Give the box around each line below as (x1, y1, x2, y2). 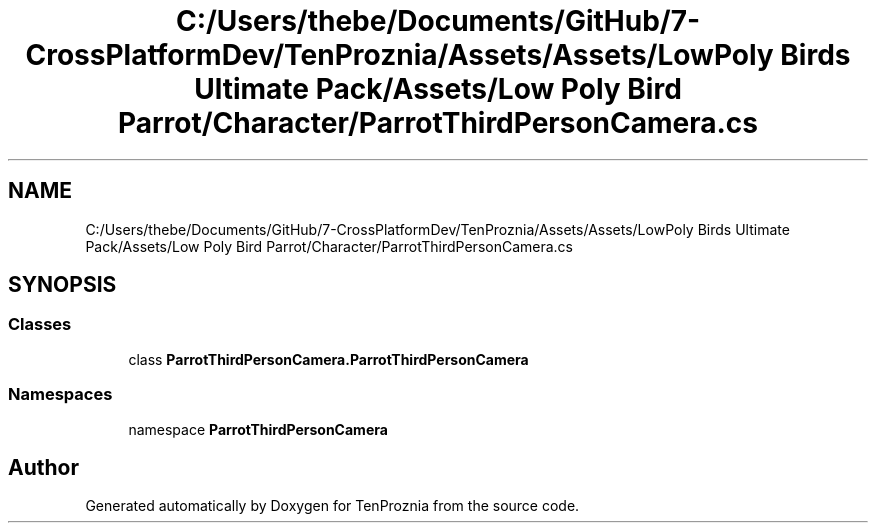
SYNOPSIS (8, 272, 117, 298)
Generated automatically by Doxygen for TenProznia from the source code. (85, 497, 580, 515)
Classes (8, 314, 72, 335)
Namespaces (8, 384, 113, 405)
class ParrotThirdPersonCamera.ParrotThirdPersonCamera (128, 350, 529, 368)
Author (8, 454, 79, 480)
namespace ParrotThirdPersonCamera (128, 420, 388, 438)
